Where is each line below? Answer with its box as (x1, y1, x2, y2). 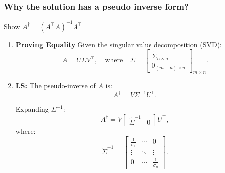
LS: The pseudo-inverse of (15, 80, 96, 91)
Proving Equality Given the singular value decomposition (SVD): (15, 39, 222, 49)
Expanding (15, 104, 49, 114)
